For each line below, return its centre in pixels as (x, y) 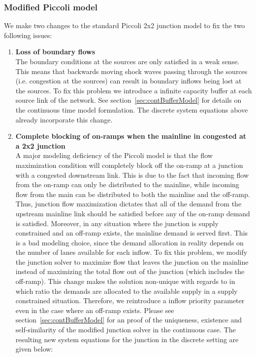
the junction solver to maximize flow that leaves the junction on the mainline (132, 261)
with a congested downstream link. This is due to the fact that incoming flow (132, 175)
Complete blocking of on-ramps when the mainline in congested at (131, 136)
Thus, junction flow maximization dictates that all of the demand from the (128, 204)
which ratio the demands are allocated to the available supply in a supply (127, 291)
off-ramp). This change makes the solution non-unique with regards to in (125, 281)
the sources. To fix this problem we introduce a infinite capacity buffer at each (134, 90)
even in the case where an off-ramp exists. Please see (95, 310)
